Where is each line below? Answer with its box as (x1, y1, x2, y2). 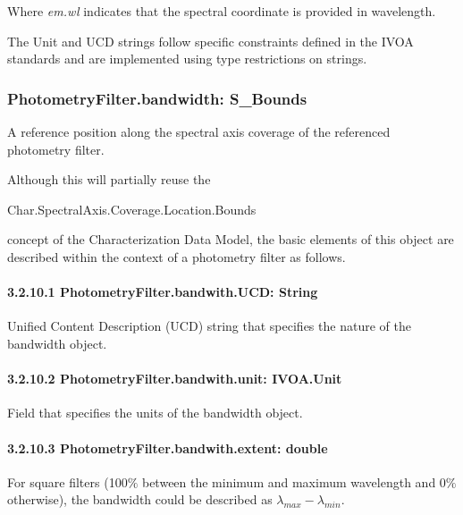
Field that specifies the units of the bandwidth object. (7, 403, 303, 422)
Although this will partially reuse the (7, 170, 211, 189)
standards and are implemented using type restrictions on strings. (7, 49, 367, 68)
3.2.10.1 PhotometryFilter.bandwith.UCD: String (7, 283, 318, 301)
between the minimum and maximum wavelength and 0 (141, 472, 446, 491)
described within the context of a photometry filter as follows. (7, 247, 346, 266)
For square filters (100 (7, 472, 128, 491)
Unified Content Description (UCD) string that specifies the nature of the (7, 317, 411, 335)
